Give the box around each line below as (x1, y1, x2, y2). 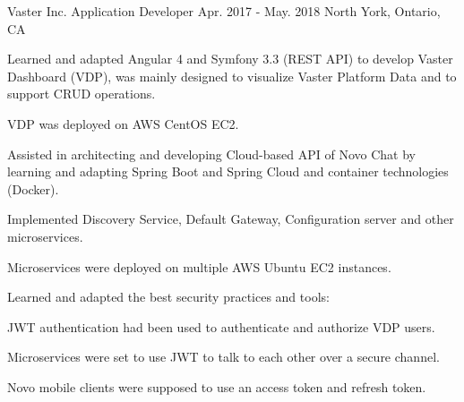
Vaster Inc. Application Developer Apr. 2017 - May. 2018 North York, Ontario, (7, 2, 441, 20)
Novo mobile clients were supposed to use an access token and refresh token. (7, 377, 426, 396)
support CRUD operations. (7, 84, 156, 103)
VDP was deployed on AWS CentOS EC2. (7, 114, 239, 133)
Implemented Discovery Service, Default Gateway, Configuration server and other (7, 210, 454, 228)
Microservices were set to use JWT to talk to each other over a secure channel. (7, 347, 440, 366)
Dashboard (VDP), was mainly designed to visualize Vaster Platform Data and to (7, 66, 457, 85)
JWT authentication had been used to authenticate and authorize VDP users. (7, 317, 435, 336)
